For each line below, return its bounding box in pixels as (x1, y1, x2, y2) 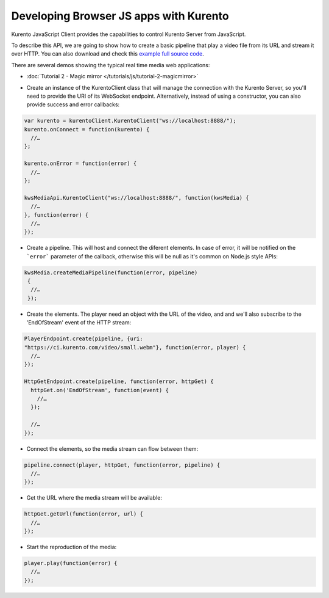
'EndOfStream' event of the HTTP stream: (26, 319, 132, 326)
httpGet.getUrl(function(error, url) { (24, 511, 143, 517)
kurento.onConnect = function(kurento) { (24, 126, 150, 133)
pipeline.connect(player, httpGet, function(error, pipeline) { (24, 461, 221, 469)
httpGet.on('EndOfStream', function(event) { (30, 387, 169, 393)
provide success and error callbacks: (26, 101, 120, 108)
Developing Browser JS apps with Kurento (11, 9, 229, 23)
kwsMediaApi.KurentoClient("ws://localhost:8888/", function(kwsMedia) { (24, 194, 249, 201)
